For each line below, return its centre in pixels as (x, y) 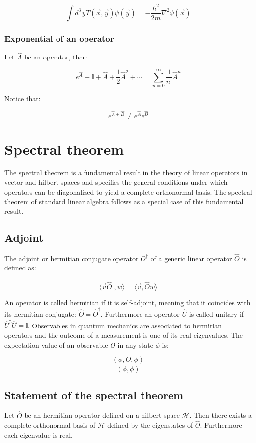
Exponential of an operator (59, 38)
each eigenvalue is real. (39, 435)
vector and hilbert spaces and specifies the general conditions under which (116, 182)
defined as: (20, 268)
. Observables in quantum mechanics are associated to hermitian (125, 325)
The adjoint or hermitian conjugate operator (71, 258)
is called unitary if (216, 314)
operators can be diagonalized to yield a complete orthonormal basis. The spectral (128, 192)
